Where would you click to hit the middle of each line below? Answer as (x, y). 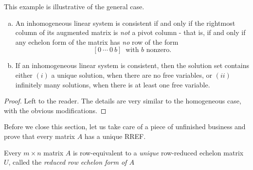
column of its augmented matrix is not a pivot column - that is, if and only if (130, 32)
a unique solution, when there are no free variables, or (132, 75)
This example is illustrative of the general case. (74, 6)
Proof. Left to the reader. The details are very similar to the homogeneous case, (123, 101)
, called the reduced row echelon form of (68, 162)
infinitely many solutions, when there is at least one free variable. (113, 84)
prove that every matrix (39, 136)
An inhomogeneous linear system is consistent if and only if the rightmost (125, 23)
